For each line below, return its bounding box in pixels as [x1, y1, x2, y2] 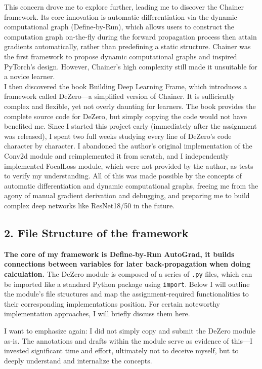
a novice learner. [4, 71, 55, 82]
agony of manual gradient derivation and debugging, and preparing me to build [4, 190, 250, 201]
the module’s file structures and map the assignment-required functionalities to [4, 288, 249, 299]
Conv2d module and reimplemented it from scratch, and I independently [4, 150, 229, 161]
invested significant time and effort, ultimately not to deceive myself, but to [4, 345, 239, 356]
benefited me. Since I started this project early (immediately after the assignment [4, 121, 257, 131]
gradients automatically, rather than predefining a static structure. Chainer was [4, 41, 251, 52]
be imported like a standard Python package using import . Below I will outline [4, 278, 250, 289]
